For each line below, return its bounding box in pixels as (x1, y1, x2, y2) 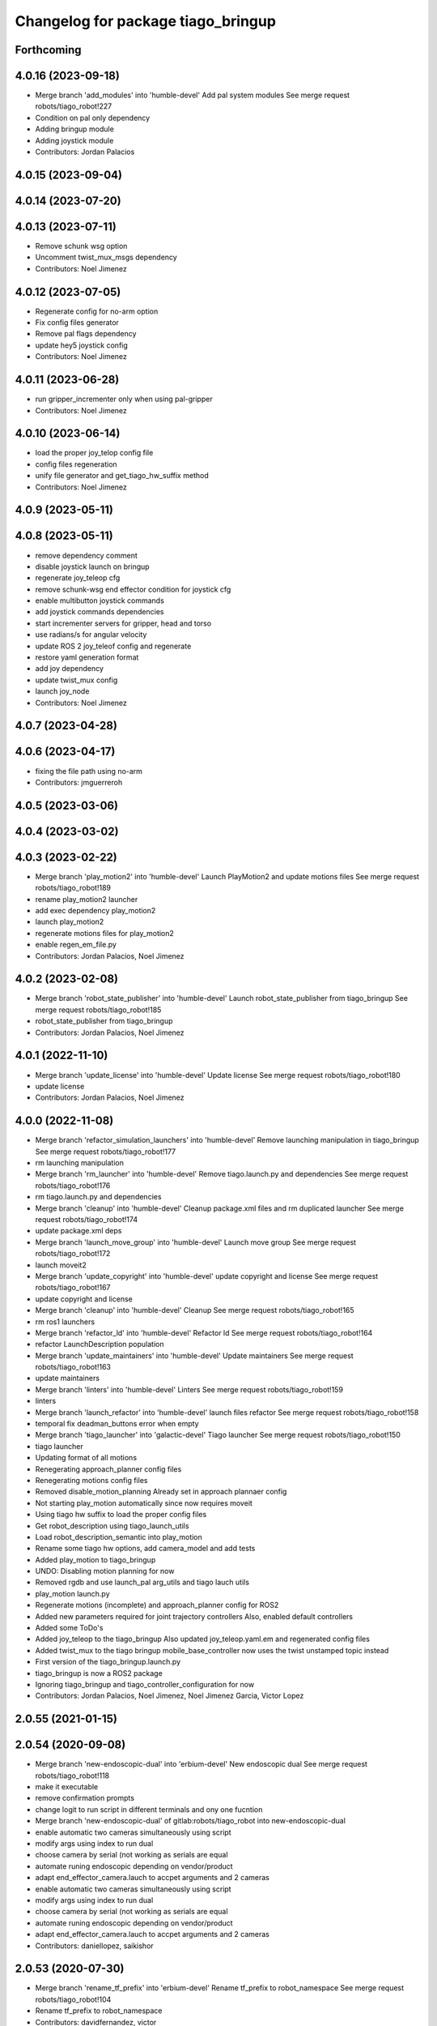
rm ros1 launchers (35, 1317, 95, 1327)
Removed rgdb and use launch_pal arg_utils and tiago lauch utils (35, 1577, 250, 1588)
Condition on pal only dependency (35, 113, 151, 122)
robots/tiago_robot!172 (35, 1249, 111, 1259)
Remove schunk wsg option (35, 241, 128, 250)
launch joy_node (35, 686, 90, 696)
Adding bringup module (35, 124, 115, 134)
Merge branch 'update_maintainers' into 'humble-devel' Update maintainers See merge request (35, 1350, 354, 1361)
